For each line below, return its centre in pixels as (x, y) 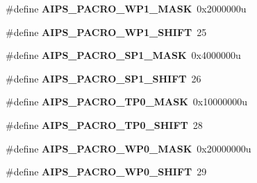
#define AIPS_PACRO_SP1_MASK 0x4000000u (123, 55)
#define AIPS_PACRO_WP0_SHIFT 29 (106, 172)
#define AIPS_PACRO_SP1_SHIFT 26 (103, 78)
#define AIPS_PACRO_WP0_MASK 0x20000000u (128, 148)
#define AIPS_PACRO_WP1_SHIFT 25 (106, 32)
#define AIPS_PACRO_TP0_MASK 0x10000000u (127, 102)
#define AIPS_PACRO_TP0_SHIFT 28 (104, 124)
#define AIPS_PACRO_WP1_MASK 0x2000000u (126, 8)
